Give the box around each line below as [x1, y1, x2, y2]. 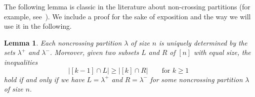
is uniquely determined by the [159, 37, 248, 48]
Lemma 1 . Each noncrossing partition [4, 37, 122, 48]
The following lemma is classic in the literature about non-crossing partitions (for [4, 1, 251, 11]
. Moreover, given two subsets [49, 47, 139, 57]
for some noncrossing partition [150, 74, 243, 84]
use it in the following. [4, 21, 72, 31]
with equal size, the [193, 47, 251, 57]
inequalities [4, 56, 38, 67]
